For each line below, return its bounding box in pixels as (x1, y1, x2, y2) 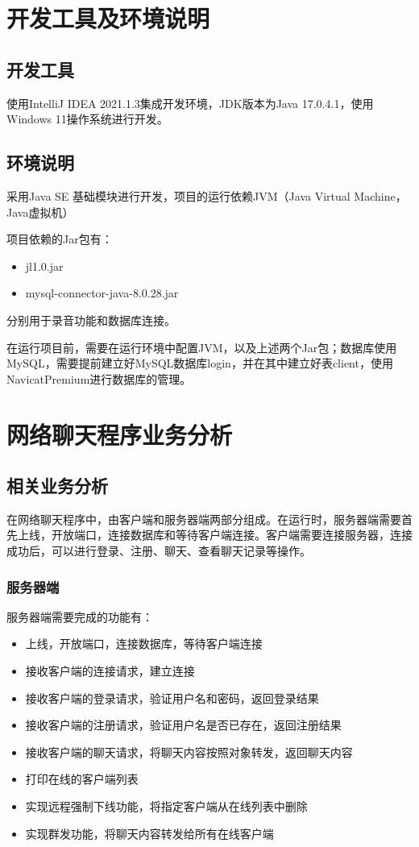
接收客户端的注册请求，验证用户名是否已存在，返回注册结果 (25, 716, 342, 733)
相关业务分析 (6, 473, 108, 498)
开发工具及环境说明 (6, 2, 210, 35)
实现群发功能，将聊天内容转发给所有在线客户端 (25, 824, 274, 841)
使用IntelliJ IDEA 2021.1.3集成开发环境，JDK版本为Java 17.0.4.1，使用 (6, 94, 374, 111)
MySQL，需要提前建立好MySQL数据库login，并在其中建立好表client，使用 (6, 355, 393, 372)
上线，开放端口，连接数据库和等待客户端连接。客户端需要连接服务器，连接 (17, 526, 413, 543)
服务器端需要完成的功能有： (6, 608, 153, 625)
